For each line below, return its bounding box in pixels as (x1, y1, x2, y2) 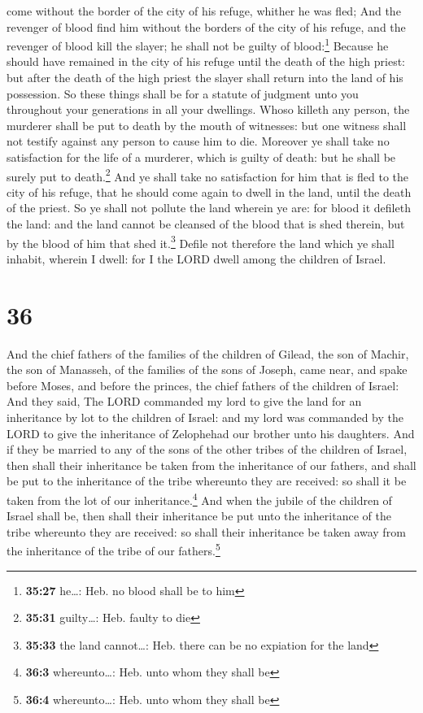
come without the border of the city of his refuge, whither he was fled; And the (7, 2, 401, 19)
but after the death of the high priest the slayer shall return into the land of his (7, 69, 403, 86)
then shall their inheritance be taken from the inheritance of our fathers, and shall (7, 456, 416, 473)
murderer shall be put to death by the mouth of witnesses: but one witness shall (7, 116, 407, 133)
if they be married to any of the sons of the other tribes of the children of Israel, (7, 441, 408, 458)
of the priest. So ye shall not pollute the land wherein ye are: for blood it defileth (7, 199, 411, 216)
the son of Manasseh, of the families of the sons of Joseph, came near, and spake (7, 361, 408, 378)
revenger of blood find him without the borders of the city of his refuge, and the (7, 18, 406, 35)
